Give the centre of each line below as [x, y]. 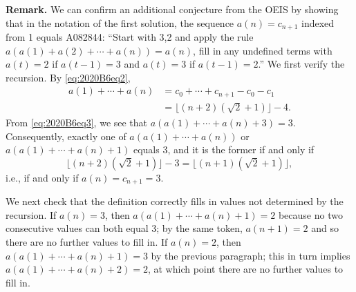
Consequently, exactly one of [66, 136]
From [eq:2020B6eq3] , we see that [77, 122]
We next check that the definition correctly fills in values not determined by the [175, 201]
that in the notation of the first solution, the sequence [120, 22]
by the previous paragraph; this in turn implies [251, 255]
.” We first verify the [301, 64]
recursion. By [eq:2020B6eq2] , [68, 77]
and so [325, 228]
